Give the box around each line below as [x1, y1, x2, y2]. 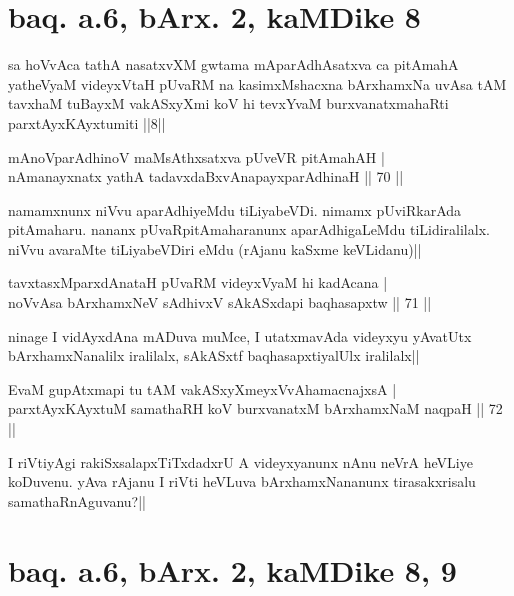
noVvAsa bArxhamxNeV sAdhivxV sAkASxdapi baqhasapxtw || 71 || [8, 292, 432, 313]
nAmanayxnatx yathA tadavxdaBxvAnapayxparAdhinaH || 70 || [8, 166, 404, 187]
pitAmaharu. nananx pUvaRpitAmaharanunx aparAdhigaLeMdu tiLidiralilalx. [8, 219, 490, 240]
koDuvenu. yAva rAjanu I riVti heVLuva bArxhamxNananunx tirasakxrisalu [8, 471, 476, 492]
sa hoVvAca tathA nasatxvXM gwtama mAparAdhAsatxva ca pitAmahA [8, 54, 459, 75]
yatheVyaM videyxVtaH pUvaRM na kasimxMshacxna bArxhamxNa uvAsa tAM [8, 73, 507, 94]
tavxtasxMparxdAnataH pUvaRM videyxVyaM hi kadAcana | [8, 272, 388, 293]
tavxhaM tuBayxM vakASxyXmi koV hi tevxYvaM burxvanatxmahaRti [8, 93, 449, 114]
